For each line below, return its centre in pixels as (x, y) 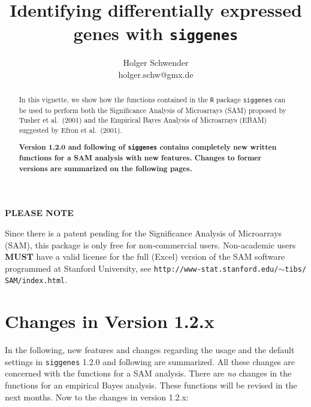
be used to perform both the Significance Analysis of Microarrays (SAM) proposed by (153, 110)
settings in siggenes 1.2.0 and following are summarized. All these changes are (150, 361)
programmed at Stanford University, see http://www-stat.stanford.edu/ (142, 268)
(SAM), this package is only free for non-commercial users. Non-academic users (150, 244)
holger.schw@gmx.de (156, 75)
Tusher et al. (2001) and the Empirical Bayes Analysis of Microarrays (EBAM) (143, 120)
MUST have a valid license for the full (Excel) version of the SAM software (145, 256)
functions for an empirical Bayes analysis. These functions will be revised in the (151, 385)
